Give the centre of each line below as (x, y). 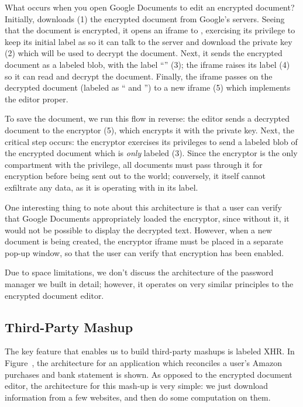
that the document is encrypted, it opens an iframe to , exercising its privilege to (150, 30)
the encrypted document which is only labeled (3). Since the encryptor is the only (151, 153)
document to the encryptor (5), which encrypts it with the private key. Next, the (149, 130)
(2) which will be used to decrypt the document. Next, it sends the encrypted (144, 53)
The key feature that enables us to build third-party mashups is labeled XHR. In (150, 351)
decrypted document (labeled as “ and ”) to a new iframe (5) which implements (148, 87)
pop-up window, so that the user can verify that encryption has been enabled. (144, 252)
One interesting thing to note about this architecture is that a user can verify (143, 207)
